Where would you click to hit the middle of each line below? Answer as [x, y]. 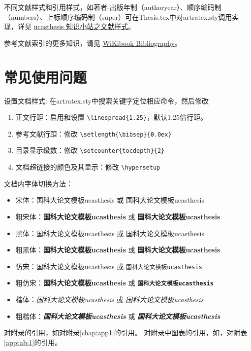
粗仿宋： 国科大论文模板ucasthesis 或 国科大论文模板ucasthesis [114, 283]
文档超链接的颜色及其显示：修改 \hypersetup [88, 167]
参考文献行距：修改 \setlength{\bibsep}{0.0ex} [94, 133]
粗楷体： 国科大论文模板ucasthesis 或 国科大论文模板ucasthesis [118, 316]
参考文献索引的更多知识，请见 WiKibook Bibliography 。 [93, 43]
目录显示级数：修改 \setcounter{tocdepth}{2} [90, 150]
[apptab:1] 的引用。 [33, 342]
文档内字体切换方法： [38, 183]
